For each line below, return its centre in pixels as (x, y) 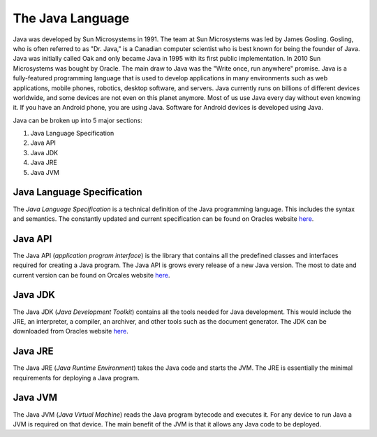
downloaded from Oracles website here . (71, 331)
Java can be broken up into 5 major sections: (78, 120)
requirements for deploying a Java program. (76, 378)
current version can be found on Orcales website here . (91, 275)
